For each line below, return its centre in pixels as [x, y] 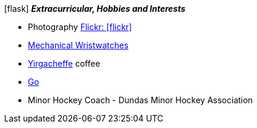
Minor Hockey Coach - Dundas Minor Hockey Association [140, 100]
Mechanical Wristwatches [78, 45]
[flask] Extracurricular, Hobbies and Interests [95, 9]
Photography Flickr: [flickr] [80, 27]
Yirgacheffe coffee [64, 63]
